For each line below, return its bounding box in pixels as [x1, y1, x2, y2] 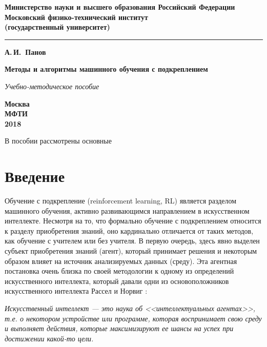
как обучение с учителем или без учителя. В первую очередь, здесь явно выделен [5, 235, 260, 246]
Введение [5, 166, 65, 187]
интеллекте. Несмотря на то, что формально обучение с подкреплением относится [5, 215, 261, 226]
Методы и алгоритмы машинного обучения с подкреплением [5, 64, 208, 74]
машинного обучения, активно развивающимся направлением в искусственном [5, 205, 250, 216]
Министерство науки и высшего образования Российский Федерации [5, 2, 235, 12]
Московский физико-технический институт [5, 11, 148, 22]
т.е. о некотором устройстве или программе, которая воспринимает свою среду [5, 313, 262, 323]
